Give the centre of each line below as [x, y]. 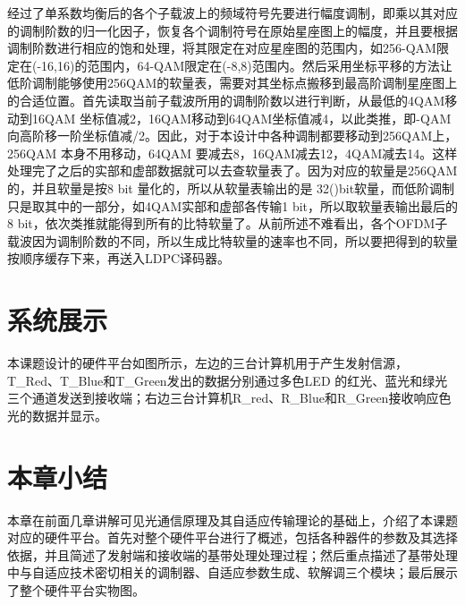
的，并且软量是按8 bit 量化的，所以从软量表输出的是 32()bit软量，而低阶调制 [231, 187]
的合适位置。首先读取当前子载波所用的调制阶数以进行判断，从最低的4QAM [226, 100]
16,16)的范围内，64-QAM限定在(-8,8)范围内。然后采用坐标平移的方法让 [247, 65]
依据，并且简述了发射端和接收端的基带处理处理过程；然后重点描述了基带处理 [232, 554]
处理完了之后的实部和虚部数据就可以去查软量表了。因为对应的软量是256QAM [232, 170]
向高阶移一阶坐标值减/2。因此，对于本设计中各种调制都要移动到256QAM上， [232, 136]
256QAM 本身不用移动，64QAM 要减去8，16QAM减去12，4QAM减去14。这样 [232, 153]
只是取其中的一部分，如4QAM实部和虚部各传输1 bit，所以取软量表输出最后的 [233, 205]
